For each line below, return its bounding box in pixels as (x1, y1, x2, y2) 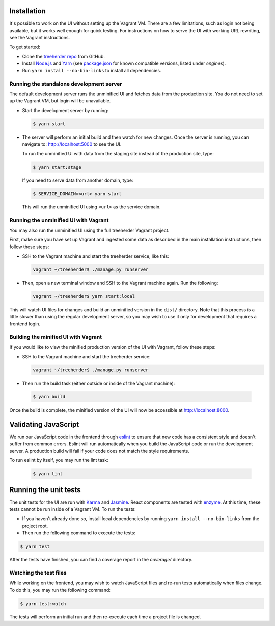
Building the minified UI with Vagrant (9, 334, 102, 341)
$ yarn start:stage (33, 164, 81, 170)
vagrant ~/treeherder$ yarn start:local (33, 293, 135, 299)
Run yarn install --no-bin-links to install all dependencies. (22, 67, 161, 73)
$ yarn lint (33, 471, 63, 477)
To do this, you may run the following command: (9, 587, 111, 593)
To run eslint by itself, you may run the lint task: (9, 457, 109, 464)
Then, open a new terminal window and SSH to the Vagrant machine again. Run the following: (22, 280, 218, 286)
